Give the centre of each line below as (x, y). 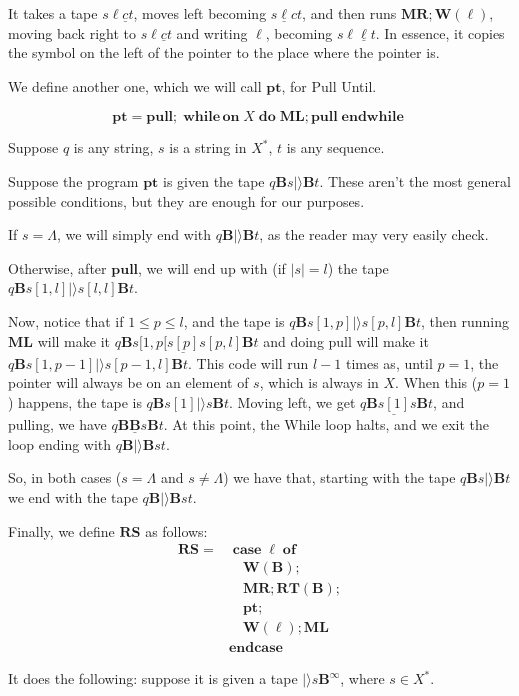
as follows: (176, 530)
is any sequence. (335, 147)
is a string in (208, 147)
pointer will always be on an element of (128, 382)
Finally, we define (61, 530)
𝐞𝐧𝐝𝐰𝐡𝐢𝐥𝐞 (372, 117)
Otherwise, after (57, 267)
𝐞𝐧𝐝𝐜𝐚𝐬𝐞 (255, 648)
